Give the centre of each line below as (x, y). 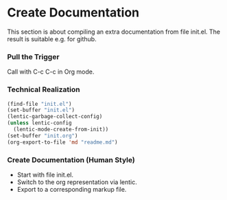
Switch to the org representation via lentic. (77, 182)
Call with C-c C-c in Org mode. (51, 72)
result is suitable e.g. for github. (52, 38)
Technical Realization (44, 89)
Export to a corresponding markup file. (72, 189)
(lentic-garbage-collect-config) (55, 117)
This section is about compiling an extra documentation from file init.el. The (114, 32)
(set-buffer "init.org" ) (43, 135)
